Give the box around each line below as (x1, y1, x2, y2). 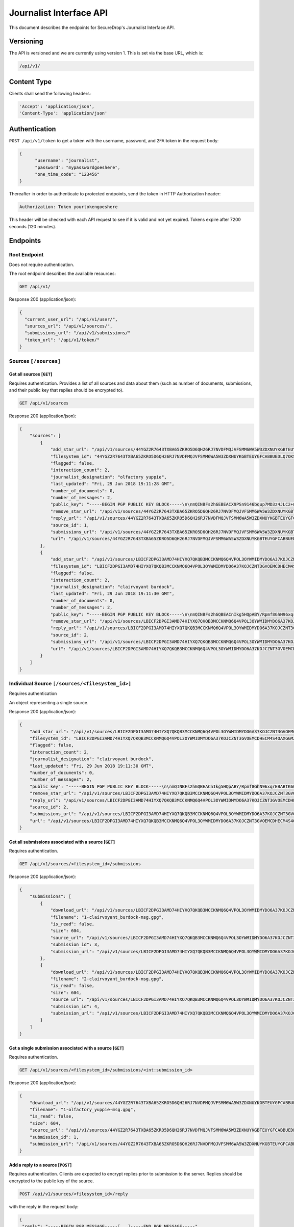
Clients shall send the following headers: (9, 90, 91, 96)
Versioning (9, 37, 44, 46)
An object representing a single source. (9, 699, 89, 705)
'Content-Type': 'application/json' (19, 110, 108, 116)
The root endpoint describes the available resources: (9, 270, 116, 277)
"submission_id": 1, (29, 1134, 79, 1140)
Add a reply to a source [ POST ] (9, 1162, 72, 1168)
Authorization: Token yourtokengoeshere (19, 204, 118, 210)
